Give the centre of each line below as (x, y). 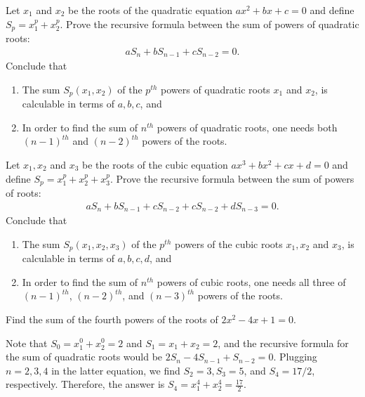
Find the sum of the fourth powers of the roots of (112, 319)
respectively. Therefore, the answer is (85, 384)
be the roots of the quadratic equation (150, 10)
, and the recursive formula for (283, 343)
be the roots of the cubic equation (155, 164)
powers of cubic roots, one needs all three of (251, 281)
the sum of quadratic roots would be (84, 357)
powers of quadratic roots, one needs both (247, 127)
